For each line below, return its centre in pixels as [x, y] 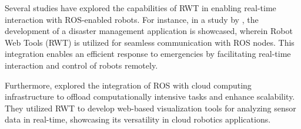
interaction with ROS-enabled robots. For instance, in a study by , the [132, 19]
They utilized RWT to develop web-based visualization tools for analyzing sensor [150, 108]
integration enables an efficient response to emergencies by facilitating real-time [148, 54]
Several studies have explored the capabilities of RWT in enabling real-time [141, 8]
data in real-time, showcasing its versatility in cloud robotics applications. [138, 119]
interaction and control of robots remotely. [81, 65]
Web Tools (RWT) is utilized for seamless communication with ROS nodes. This [150, 42]
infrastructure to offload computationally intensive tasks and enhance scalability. [150, 96]
